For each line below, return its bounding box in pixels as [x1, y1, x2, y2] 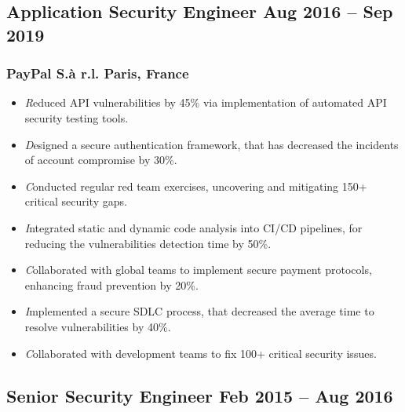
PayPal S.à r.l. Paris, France [6, 64, 189, 83]
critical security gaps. [24, 193, 127, 210]
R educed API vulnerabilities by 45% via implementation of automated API [24, 94, 387, 111]
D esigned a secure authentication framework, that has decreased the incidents [24, 136, 399, 152]
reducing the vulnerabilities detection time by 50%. [24, 235, 272, 251]
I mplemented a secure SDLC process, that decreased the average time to [24, 303, 374, 319]
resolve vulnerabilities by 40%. [24, 318, 171, 334]
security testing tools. [24, 109, 129, 126]
